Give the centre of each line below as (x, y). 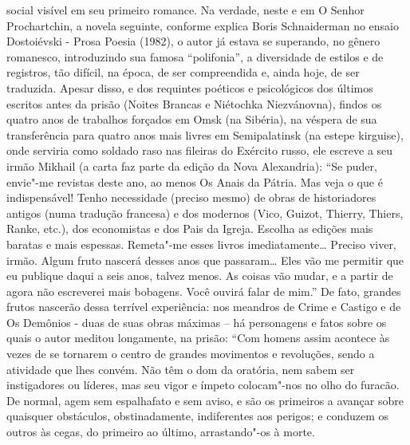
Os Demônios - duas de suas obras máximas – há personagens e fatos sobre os (197, 322)
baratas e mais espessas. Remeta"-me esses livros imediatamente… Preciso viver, (201, 244)
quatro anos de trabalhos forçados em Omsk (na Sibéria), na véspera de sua (192, 119)
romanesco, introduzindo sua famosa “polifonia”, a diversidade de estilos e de (195, 56)
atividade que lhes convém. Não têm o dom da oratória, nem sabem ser (181, 369)
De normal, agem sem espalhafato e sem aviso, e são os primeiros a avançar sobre (205, 400)
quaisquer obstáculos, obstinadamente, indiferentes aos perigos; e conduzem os (198, 416)
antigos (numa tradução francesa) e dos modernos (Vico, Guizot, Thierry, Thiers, (205, 213)
